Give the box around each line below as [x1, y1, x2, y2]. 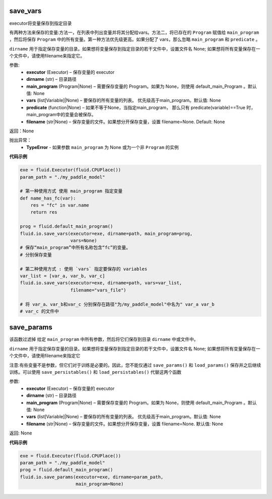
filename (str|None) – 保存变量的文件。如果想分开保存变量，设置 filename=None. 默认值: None [26, 421, 224, 427]
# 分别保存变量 [20, 252, 52, 258]
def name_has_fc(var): [20, 195, 76, 201]
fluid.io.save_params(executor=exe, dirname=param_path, [20, 474, 164, 480]
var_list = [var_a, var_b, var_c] [20, 273, 105, 279]
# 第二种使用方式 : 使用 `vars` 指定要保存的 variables [20, 266, 148, 272]
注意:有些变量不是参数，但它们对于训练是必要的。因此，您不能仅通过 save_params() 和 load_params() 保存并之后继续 [9, 362, 261, 368]
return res [30, 210, 57, 215]
